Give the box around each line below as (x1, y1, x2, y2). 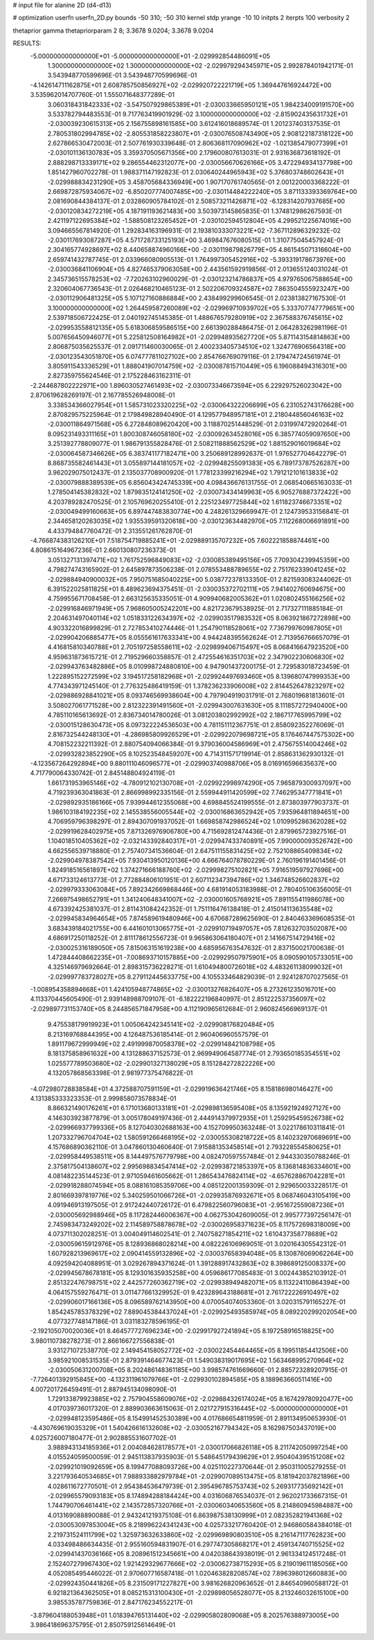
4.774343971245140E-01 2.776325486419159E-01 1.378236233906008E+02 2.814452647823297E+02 (47, 681, 346, 690)
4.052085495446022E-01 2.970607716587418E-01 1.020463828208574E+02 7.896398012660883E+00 (47, 1569, 348, 1578)
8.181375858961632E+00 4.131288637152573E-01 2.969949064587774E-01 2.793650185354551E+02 (47, 1049, 341, 1058)
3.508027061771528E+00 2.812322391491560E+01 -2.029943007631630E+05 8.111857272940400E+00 (47, 701, 348, 709)
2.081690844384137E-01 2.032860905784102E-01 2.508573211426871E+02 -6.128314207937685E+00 (47, 197, 346, 206)
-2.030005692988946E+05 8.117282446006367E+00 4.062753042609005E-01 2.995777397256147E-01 (47, 1211, 351, 1219)
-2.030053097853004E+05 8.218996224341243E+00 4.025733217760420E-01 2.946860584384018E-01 (47, 1521, 353, 1529)
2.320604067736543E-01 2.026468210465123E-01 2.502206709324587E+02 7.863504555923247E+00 (47, 284, 350, 292)
